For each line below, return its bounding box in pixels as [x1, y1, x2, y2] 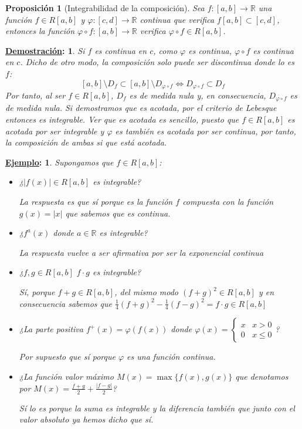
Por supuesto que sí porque [19, 350, 116, 363]
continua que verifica [140, 13, 215, 25]
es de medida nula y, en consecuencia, [129, 89, 266, 102]
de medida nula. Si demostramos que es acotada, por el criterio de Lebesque [5, 102, 277, 114]
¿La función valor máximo [19, 370, 114, 383]
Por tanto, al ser [5, 89, 66, 102]
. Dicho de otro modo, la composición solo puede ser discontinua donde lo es [20, 56, 294, 68]
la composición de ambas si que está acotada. [5, 136, 167, 148]
